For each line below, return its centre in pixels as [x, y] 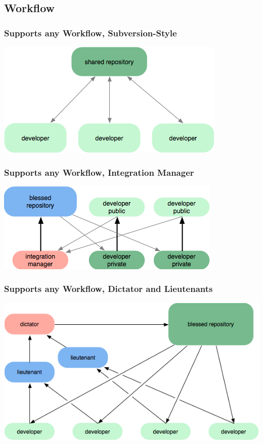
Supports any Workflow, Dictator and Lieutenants [108, 289]
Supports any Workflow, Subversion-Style [91, 33]
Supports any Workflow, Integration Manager [99, 172]
